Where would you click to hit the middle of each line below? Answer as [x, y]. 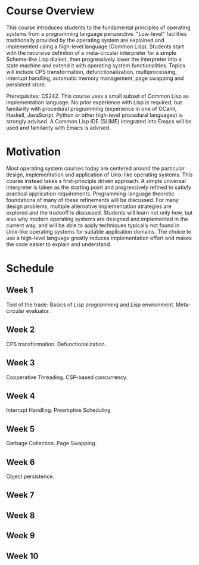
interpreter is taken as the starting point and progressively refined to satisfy [99, 187]
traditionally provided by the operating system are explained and [85, 40]
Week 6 [21, 462]
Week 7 [20, 495]
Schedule [30, 268]
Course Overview [50, 11]
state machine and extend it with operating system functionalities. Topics [96, 65]
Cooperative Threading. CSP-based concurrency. [67, 377]
